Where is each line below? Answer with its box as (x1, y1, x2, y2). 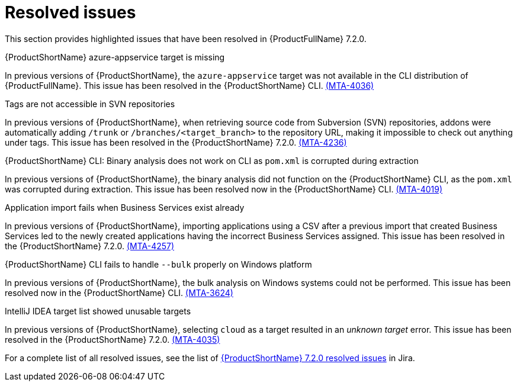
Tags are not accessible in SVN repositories (5, 98, 175, 109)
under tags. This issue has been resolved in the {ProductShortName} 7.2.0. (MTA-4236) (5, 137, 347, 147)
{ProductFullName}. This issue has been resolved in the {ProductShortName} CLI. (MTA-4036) (5, 80, 374, 91)
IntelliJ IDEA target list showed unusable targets (5, 305, 191, 316)
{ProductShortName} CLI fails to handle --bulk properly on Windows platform (5, 259, 312, 269)
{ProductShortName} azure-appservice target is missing (5, 52, 225, 62)
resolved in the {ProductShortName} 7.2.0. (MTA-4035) (5, 334, 220, 345)
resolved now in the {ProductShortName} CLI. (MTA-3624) (5, 287, 233, 298)
